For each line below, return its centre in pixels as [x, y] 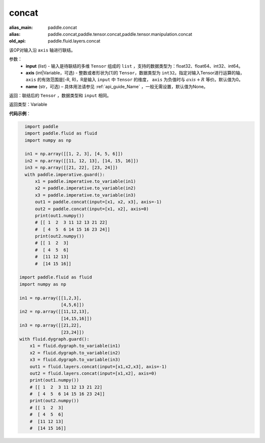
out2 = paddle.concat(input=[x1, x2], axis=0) [92, 209]
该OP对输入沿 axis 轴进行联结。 [42, 50]
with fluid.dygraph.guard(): [54, 339]
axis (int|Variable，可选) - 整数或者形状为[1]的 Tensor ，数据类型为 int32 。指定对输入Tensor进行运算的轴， [135, 73]
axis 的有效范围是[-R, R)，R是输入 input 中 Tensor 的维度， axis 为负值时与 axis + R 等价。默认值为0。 [134, 80]
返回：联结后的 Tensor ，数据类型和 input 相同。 [60, 96]
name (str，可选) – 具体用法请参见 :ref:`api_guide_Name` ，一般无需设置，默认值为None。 [117, 86]
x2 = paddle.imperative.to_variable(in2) [85, 188]
